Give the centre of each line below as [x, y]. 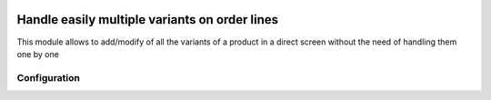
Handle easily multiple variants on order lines [148, 20]
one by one [38, 54]
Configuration [49, 77]
